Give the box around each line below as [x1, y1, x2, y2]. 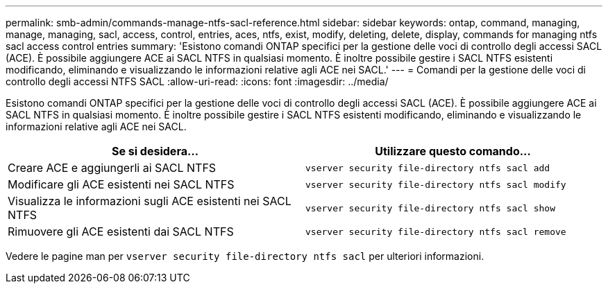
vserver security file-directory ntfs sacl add [305, 162, 550, 173]
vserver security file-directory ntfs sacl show [305, 202, 556, 213]
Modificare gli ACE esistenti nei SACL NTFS [8, 177, 235, 191]
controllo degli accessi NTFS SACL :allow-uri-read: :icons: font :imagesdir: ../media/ [6, 76, 389, 87]
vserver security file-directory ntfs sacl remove [305, 226, 566, 237]
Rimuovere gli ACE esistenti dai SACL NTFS [8, 225, 234, 238]
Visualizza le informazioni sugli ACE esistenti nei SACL [8, 194, 292, 208]
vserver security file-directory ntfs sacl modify [305, 179, 566, 190]
